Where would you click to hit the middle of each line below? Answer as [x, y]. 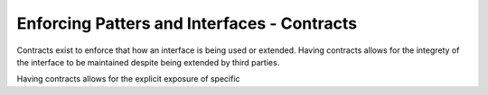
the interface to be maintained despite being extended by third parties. [148, 62]
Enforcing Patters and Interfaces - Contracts [187, 23]
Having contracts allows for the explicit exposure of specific [128, 79]
